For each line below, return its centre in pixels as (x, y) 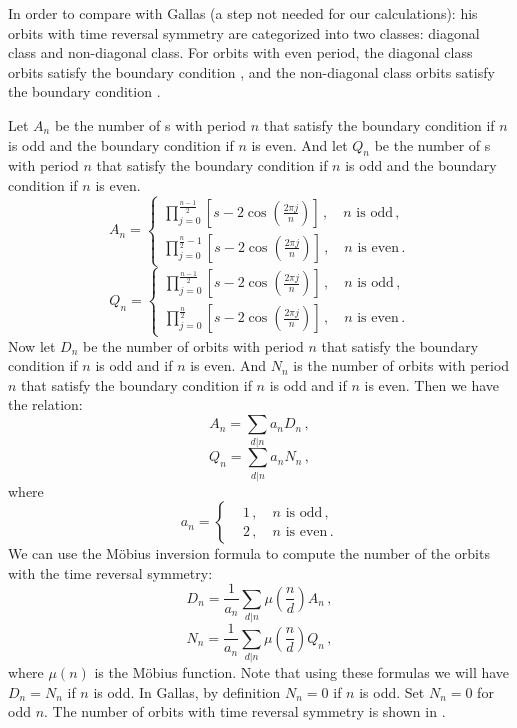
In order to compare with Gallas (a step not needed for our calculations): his (243, 13)
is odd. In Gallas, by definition (187, 691)
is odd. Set (392, 691)
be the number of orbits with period (193, 345)
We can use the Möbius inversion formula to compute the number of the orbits (249, 553)
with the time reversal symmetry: (110, 572)
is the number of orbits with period (401, 365)
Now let (32, 345)
